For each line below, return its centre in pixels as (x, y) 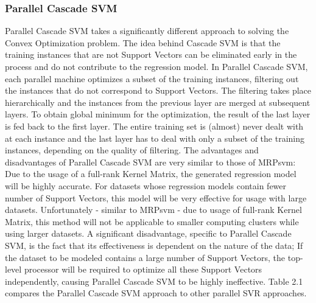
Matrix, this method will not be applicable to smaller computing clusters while (152, 221)
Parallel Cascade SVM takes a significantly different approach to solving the (147, 31)
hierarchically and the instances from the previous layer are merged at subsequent (158, 102)
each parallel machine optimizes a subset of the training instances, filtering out (152, 78)
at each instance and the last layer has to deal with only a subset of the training (155, 138)
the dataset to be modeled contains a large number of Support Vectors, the (145, 257)
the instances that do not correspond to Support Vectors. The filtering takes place (158, 90)
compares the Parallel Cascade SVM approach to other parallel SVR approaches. (156, 293)
